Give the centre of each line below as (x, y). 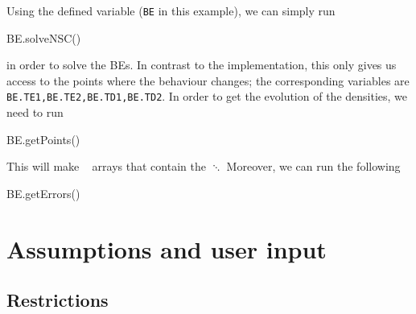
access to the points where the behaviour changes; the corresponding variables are (208, 80)
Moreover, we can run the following (313, 166)
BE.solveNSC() (44, 37)
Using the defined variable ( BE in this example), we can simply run (171, 10)
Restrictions (58, 300)
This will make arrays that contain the (106, 166)
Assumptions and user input (167, 248)
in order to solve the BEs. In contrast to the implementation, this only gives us (202, 65)
